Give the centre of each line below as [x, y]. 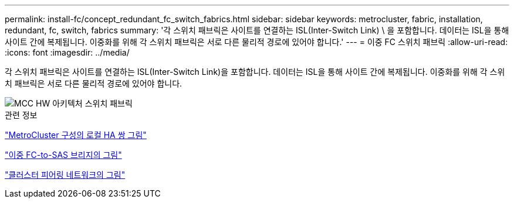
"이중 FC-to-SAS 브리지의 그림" [63, 155]
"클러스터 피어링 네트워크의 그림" [65, 175]
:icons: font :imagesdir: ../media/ [67, 52]
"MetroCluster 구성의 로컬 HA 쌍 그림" [76, 135]
